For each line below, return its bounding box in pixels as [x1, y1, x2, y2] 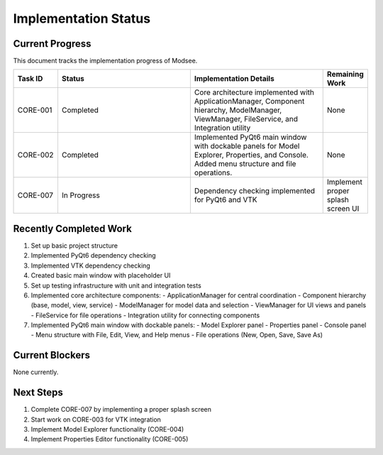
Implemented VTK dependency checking [30, 261, 150, 270]
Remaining [326, 70, 365, 80]
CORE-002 [17, 150, 54, 160]
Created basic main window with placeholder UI [30, 271, 171, 280]
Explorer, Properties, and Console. [194, 150, 309, 160]
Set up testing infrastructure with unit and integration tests [30, 281, 201, 290]
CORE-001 [17, 105, 52, 115]
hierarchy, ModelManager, [194, 105, 282, 115]
